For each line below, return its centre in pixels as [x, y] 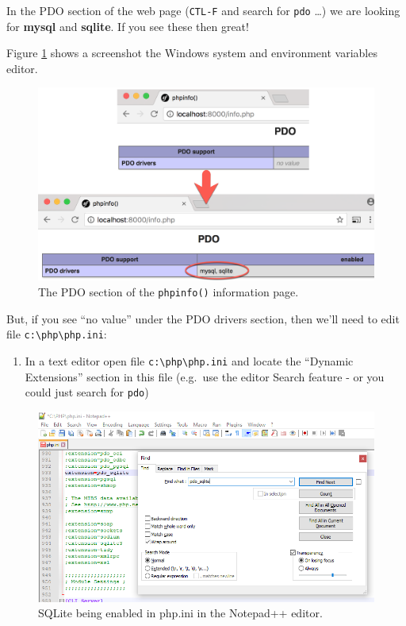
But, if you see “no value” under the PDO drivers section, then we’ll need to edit [203, 318]
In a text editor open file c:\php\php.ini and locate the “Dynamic [189, 360]
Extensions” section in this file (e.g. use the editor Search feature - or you [205, 376]
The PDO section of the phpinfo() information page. [169, 292]
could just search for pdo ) [87, 392]
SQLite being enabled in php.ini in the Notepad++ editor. [180, 613]
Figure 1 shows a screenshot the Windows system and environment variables [192, 53]
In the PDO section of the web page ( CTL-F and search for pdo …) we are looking [203, 10]
